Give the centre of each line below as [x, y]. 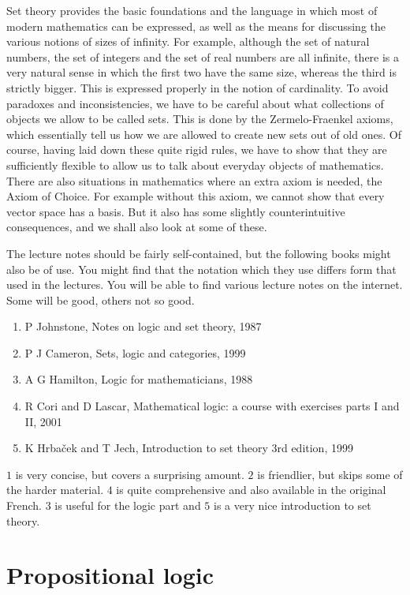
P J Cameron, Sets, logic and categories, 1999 [135, 352]
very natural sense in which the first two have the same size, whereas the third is [201, 72]
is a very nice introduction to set [292, 505]
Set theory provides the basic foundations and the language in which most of [192, 10]
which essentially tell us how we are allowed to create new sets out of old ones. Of [204, 134]
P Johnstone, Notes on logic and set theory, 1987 [143, 326]
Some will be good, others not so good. [101, 299]
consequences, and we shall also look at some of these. [137, 227]
